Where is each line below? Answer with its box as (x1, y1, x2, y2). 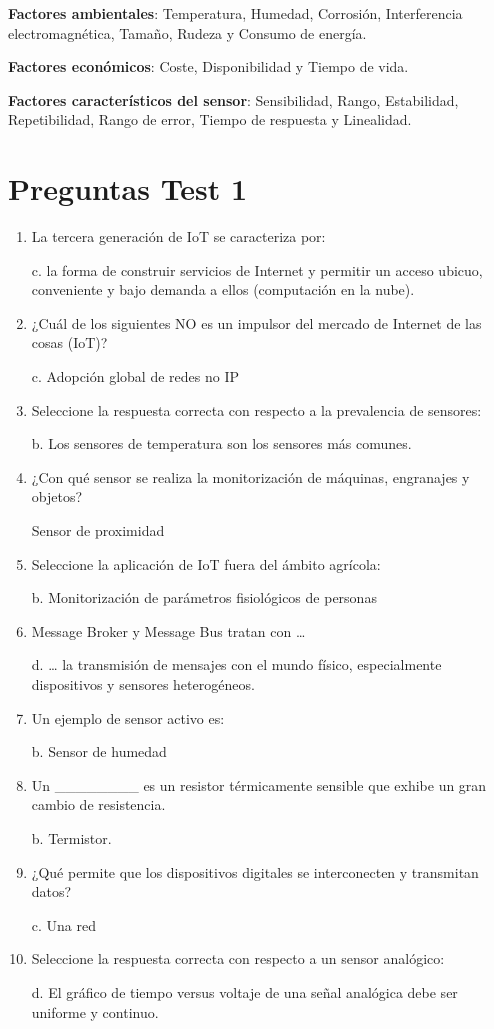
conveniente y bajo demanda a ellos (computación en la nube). (31, 279, 415, 300)
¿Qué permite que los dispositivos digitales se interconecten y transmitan (31, 861, 479, 882)
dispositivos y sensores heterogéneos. (31, 674, 255, 694)
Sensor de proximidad (31, 520, 165, 541)
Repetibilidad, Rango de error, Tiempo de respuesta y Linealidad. (8, 109, 412, 130)
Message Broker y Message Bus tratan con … (31, 620, 306, 641)
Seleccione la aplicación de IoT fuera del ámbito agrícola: (31, 553, 381, 574)
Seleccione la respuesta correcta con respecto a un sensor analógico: (31, 948, 445, 969)
